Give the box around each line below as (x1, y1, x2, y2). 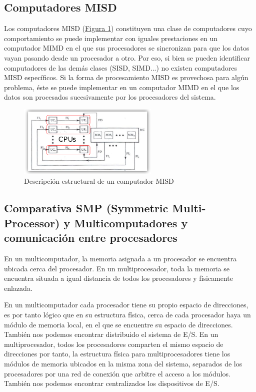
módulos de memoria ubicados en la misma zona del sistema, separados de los (4, 358, 242, 368)
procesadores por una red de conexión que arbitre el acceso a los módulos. (4, 368, 230, 378)
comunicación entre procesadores (4, 230, 177, 245)
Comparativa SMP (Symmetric (4, 200, 168, 216)
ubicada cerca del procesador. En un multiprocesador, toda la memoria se (4, 263, 229, 273)
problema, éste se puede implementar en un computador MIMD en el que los (4, 82, 239, 92)
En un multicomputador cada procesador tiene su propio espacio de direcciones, (4, 299, 248, 310)
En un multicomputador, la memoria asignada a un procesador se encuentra (4, 253, 237, 263)
